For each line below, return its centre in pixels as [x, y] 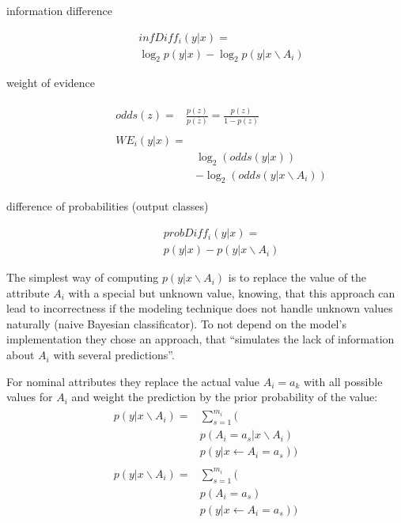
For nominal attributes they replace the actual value [133, 381]
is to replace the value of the [297, 277]
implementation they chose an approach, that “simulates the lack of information [200, 339]
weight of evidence [51, 83]
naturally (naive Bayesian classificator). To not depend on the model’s [176, 323]
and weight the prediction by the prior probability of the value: [225, 397]
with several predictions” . [114, 355]
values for [30, 397]
